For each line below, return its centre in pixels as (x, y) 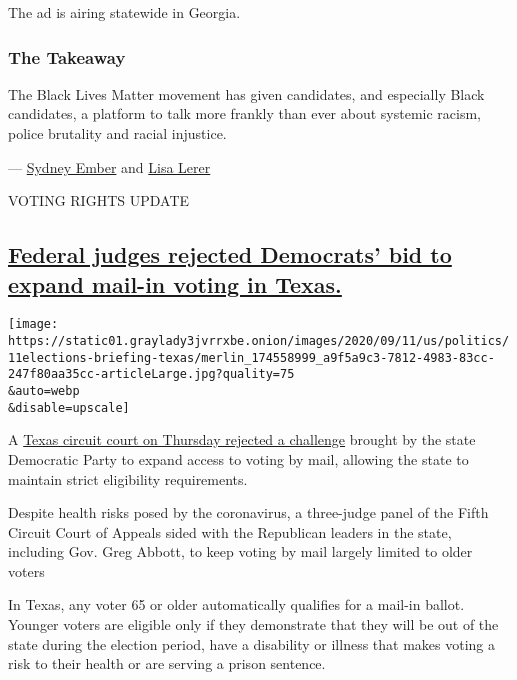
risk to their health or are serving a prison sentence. (167, 663)
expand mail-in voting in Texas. (175, 283)
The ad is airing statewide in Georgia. (124, 12)
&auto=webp (44, 391)
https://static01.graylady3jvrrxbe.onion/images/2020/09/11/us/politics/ (259, 341)
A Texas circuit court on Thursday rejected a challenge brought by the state (242, 439)
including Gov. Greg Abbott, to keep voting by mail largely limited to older (240, 551)
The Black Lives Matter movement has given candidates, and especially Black (246, 93)
